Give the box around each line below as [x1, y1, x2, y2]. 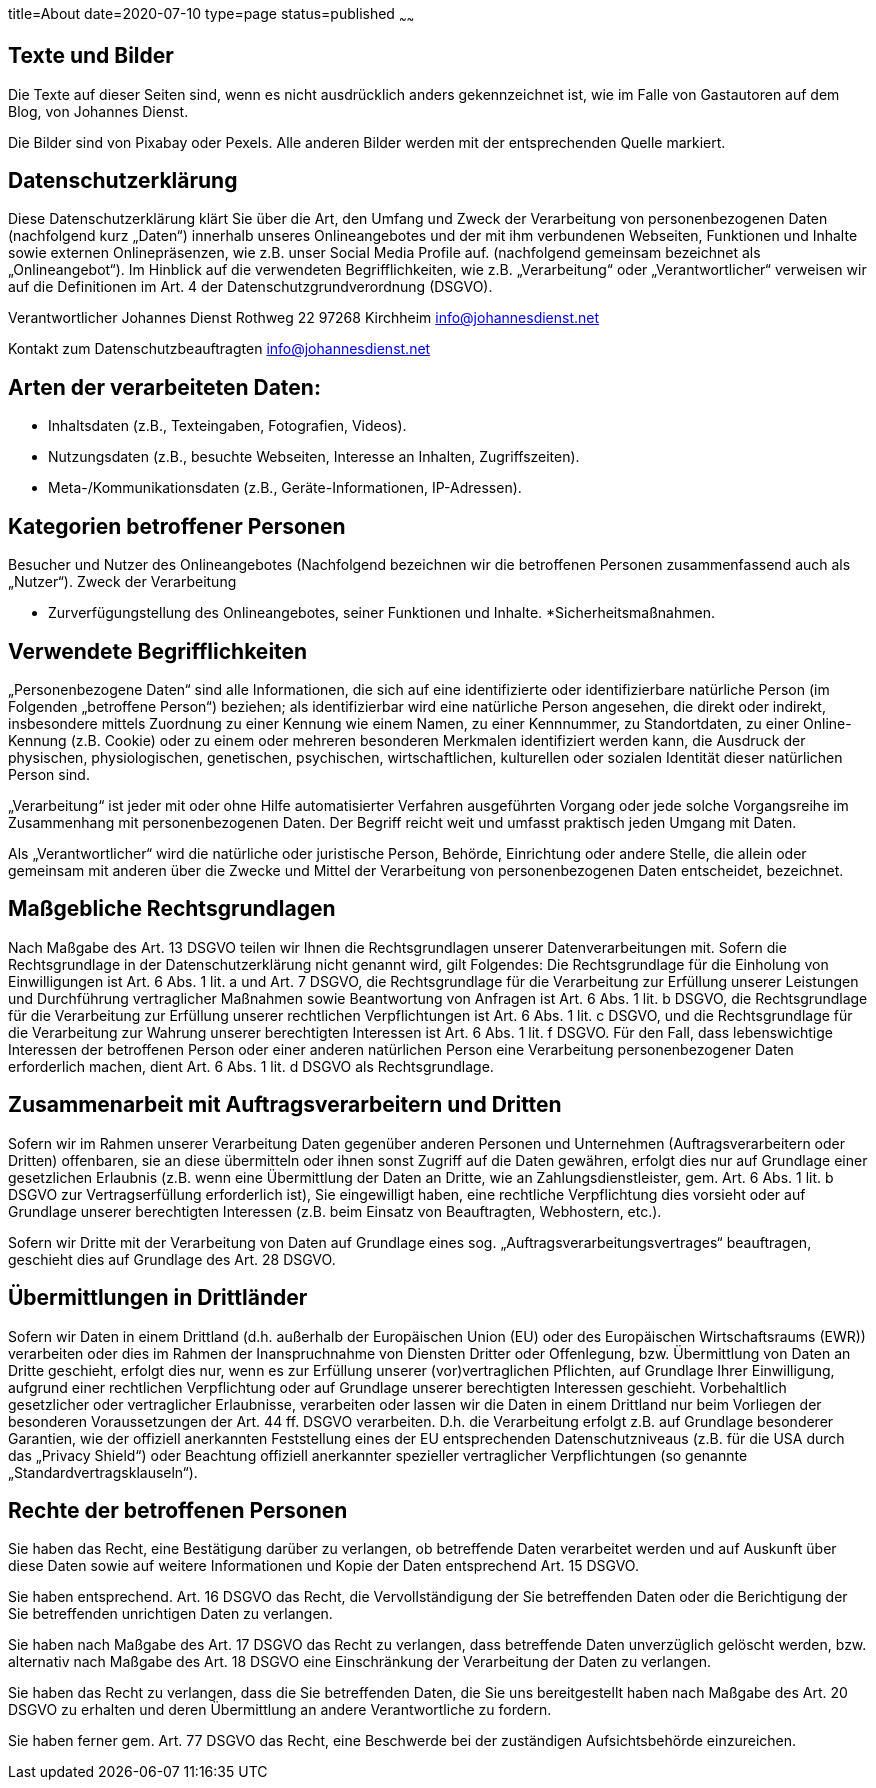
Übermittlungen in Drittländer [8, 1285, 308, 1311]
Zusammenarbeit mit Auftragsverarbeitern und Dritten [8, 1092, 562, 1118]
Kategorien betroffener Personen [8, 513, 346, 539]
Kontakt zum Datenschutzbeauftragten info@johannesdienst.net [8, 340, 431, 358]
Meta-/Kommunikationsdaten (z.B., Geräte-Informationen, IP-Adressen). [48, 479, 522, 497]
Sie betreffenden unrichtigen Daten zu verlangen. [8, 1605, 333, 1623]
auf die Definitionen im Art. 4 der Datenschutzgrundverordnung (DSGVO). [8, 278, 493, 296]
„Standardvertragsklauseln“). [8, 1463, 198, 1481]
